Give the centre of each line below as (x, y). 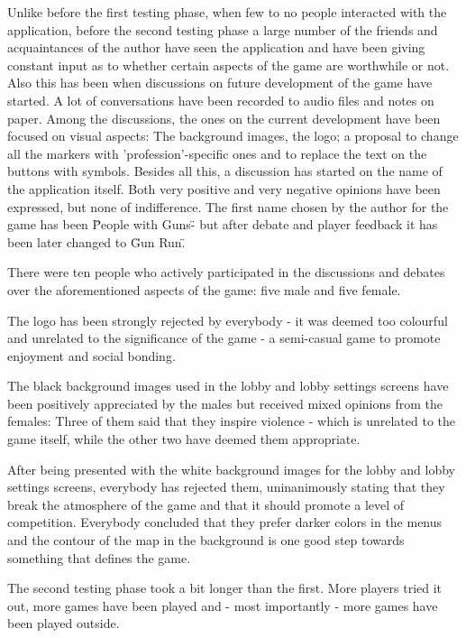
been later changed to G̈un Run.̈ (96, 241)
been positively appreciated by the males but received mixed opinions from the (225, 403)
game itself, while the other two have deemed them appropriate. (184, 439)
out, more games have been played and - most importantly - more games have (223, 605)
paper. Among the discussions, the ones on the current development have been (224, 118)
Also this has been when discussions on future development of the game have (220, 83)
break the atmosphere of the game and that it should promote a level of (206, 504)
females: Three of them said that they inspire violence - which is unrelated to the (231, 421)
